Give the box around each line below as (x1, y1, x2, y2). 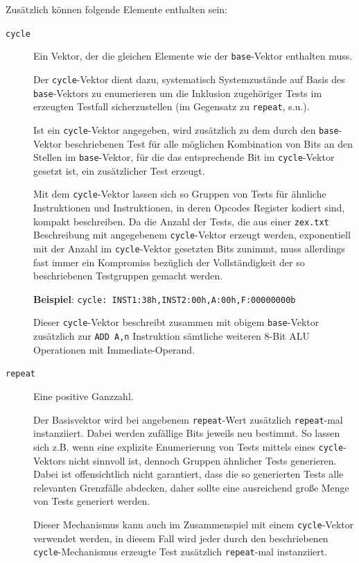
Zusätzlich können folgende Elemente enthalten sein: (6, 2, 228, 16)
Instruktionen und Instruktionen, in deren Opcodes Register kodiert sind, (33, 200, 345, 215)
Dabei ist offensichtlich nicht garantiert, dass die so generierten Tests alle (33, 467, 344, 481)
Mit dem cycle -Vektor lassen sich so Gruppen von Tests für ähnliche (33, 187, 326, 201)
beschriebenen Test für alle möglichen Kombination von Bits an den (64, 136, 353, 150)
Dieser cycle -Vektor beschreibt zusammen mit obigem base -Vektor (33, 315, 319, 329)
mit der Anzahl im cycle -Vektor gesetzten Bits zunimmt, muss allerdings (33, 241, 345, 255)
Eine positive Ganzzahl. (33, 389, 134, 403)
